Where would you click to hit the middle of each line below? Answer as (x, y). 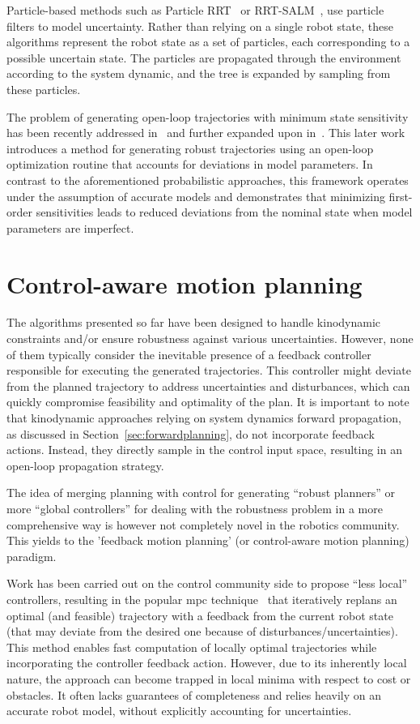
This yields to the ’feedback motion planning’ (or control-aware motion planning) (208, 540)
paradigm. (32, 556)
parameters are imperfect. (70, 227)
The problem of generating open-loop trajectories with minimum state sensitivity (208, 116)
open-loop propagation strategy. (85, 465)
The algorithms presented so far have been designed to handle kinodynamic (194, 322)
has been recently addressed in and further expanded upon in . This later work (206, 133)
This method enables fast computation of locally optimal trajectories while (192, 647)
